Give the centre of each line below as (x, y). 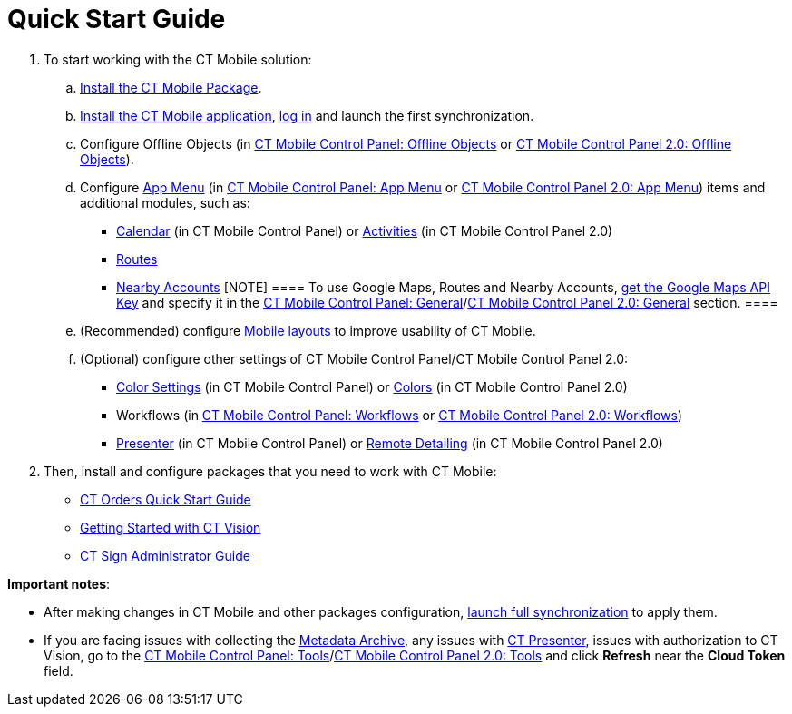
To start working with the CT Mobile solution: (178, 59)
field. (59, 670)
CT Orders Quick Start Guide (166, 499)
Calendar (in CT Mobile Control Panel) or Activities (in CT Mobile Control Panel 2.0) (365, 230)
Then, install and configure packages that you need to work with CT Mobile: (270, 471)
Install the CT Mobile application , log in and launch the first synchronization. (307, 115)
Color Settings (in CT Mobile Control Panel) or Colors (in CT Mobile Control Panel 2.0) (372, 386)
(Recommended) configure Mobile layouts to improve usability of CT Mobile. (308, 330)
